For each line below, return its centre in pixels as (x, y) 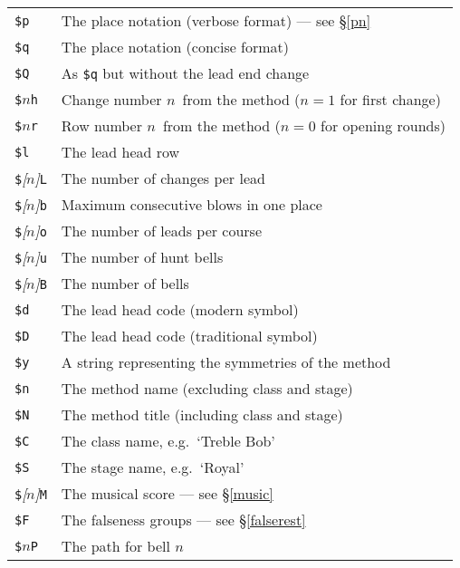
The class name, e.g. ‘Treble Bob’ (168, 441)
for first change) (390, 99)
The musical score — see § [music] (167, 493)
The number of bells (125, 283)
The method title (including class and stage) (202, 414)
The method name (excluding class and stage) (207, 388)
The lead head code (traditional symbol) (189, 336)
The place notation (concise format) (175, 47)
